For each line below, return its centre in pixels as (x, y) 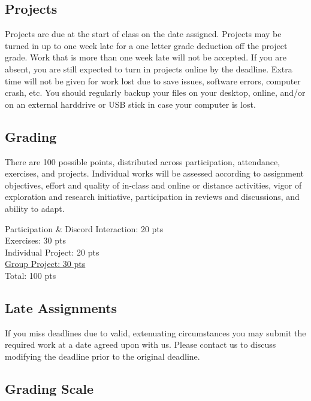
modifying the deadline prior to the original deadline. (102, 356)
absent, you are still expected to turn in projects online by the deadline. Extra (149, 69)
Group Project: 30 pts (45, 264)
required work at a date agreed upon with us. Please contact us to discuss (141, 344)
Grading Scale (49, 388)
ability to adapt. (35, 208)
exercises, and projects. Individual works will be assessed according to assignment (155, 173)
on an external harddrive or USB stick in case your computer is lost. (130, 104)
